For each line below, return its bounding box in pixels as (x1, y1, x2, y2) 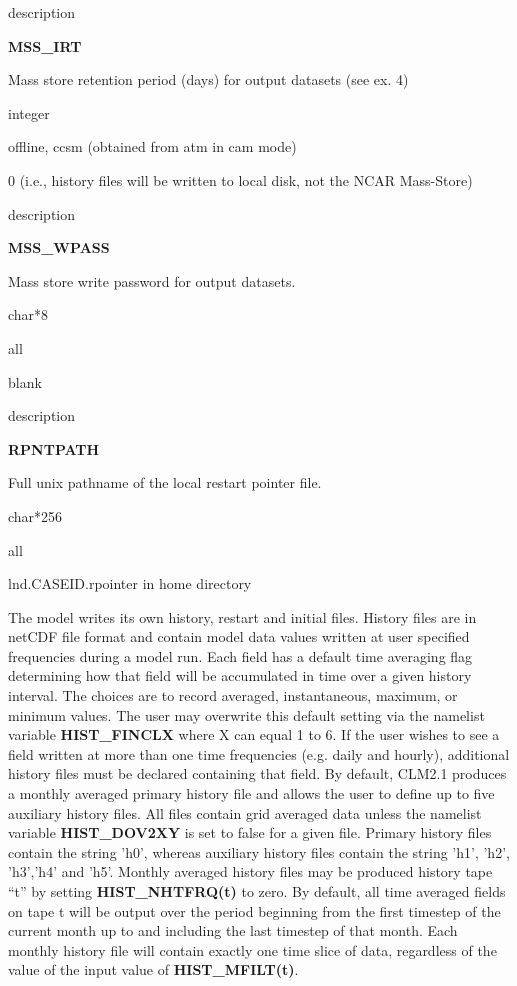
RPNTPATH (8, 438, 100, 459)
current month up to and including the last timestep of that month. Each (8, 920, 458, 941)
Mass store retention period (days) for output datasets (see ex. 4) (8, 69, 409, 90)
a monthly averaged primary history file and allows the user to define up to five (8, 783, 495, 804)
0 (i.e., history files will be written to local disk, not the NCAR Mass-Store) (8, 169, 473, 190)
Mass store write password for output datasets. (8, 270, 296, 291)
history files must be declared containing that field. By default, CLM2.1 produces (8, 763, 507, 784)
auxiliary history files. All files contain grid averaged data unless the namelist (8, 802, 482, 823)
